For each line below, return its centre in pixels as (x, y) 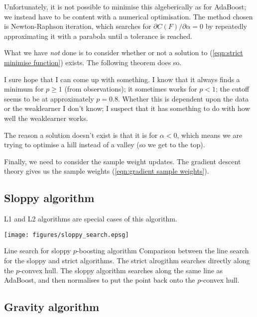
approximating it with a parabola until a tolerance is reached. (98, 36)
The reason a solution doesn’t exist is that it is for (81, 135)
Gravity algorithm (52, 307)
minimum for (24, 89)
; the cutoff (232, 89)
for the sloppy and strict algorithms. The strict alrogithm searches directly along (127, 260)
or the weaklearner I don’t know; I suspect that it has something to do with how (127, 108)
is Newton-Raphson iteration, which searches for (78, 26)
